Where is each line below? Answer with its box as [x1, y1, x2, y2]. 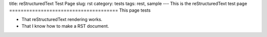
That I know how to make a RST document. [21, 23, 109, 29]
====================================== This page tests [9, 7, 151, 13]
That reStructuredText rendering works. [21, 16, 102, 22]
